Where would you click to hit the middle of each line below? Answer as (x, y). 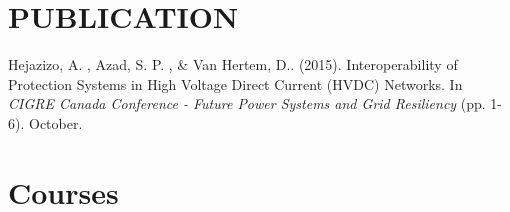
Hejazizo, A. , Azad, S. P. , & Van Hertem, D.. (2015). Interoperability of (233, 64)
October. (55, 122)
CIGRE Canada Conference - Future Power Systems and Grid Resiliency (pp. (247, 103)
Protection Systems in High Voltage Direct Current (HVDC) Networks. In (235, 83)
